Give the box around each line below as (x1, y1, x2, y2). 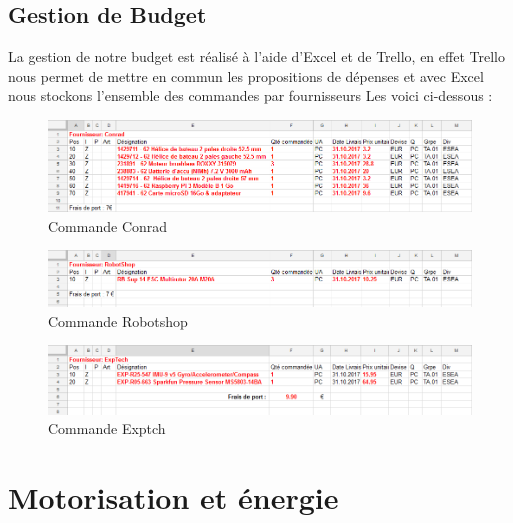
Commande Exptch (48, 418, 166, 439)
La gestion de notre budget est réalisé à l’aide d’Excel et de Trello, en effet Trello (8, 46, 505, 67)
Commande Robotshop (48, 310, 188, 331)
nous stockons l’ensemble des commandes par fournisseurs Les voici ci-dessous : (8, 85, 493, 106)
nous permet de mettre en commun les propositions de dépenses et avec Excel (8, 65, 484, 86)
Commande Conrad (48, 215, 168, 236)
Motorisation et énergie (8, 476, 339, 517)
